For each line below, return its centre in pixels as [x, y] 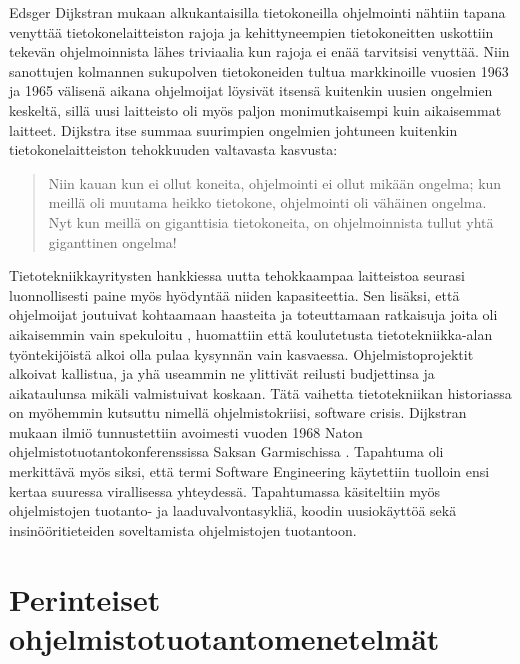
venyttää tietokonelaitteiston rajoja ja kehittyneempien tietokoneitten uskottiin [251, 31]
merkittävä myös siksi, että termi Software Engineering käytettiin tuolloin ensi [249, 471]
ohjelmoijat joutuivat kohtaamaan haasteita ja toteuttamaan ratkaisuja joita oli [253, 314]
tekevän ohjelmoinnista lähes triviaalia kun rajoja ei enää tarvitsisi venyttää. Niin [259, 51]
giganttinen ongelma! [112, 241]
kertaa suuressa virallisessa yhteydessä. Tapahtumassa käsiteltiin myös [225, 490]
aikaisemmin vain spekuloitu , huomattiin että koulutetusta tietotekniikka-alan [251, 333]
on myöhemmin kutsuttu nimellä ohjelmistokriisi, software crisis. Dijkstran [238, 412]
